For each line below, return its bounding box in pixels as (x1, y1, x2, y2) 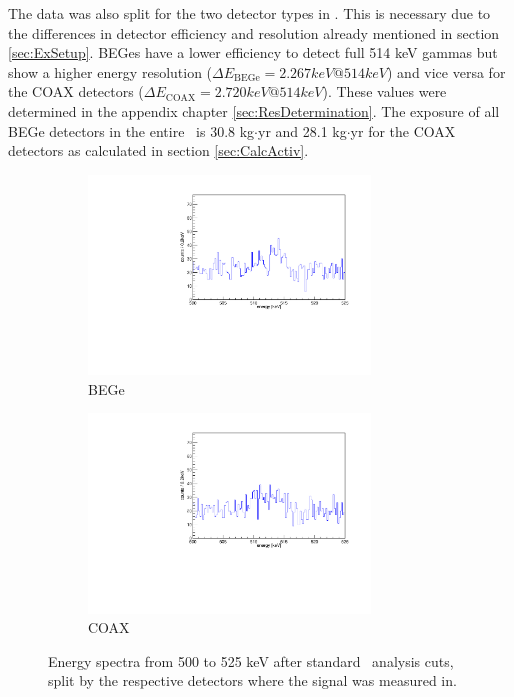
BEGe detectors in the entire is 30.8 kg (8, 120, 255, 141)
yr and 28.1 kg (257, 120, 347, 141)
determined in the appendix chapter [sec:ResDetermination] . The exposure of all (8, 100, 500, 121)
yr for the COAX (350, 120, 456, 141)
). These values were (322, 81, 447, 102)
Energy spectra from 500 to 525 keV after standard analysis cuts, (48, 650, 454, 671)
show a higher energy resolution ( (8, 61, 213, 82)
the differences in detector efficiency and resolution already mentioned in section (8, 22, 500, 43)
